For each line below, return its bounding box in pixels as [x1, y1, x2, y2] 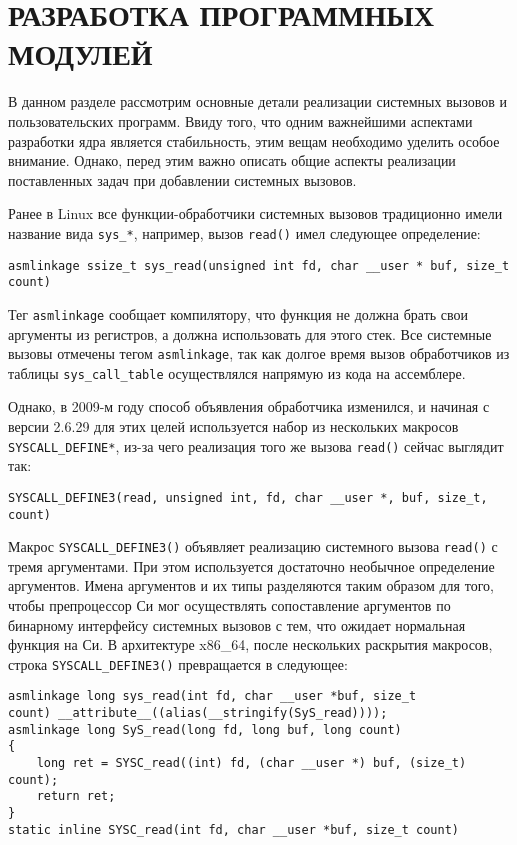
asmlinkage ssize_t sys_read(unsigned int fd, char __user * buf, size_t [8, 258, 510, 273]
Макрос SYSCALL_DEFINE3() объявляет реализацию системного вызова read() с [8, 536, 498, 557]
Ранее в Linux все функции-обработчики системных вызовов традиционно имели [8, 203, 503, 224]
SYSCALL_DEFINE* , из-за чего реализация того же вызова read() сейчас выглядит [8, 435, 504, 456]
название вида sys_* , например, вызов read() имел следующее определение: [8, 222, 481, 243]
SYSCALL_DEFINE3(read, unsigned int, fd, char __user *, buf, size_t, [8, 490, 488, 505]
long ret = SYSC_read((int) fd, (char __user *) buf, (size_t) [36, 756, 467, 771]
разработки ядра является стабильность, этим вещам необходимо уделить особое [8, 130, 500, 151]
